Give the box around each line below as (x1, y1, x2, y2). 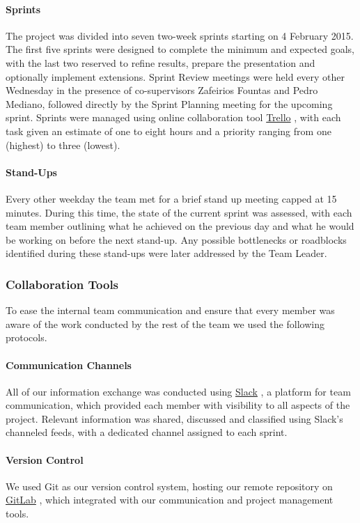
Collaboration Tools (6, 275, 119, 292)
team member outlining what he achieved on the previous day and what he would (6, 219, 354, 233)
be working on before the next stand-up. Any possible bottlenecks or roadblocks (6, 232, 347, 247)
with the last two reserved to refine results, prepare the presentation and (6, 55, 315, 70)
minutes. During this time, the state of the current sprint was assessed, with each (6, 205, 352, 219)
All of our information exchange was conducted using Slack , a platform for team (6, 384, 351, 398)
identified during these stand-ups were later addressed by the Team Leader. (6, 246, 327, 260)
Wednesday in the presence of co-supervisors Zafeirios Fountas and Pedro (6, 83, 318, 97)
